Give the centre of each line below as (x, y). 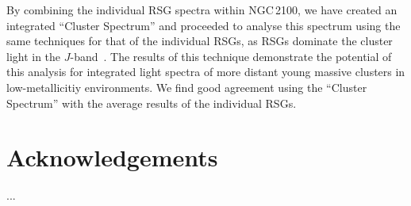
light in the (34, 56)
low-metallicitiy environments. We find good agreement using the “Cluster (187, 87)
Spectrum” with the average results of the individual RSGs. (152, 103)
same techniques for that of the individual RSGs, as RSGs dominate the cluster (200, 41)
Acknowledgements (112, 157)
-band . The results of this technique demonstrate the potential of (231, 56)
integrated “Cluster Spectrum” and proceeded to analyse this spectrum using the (204, 25)
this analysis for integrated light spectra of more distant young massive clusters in (206, 72)
